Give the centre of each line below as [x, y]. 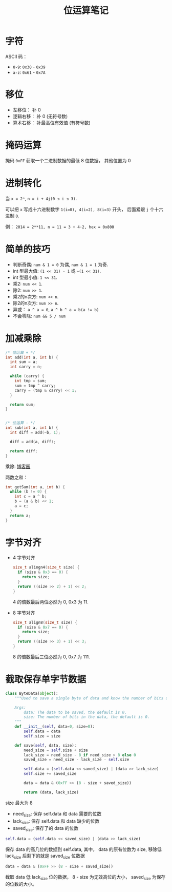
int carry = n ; [26, 367]
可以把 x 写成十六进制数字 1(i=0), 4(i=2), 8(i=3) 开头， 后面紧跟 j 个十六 [84, 209]
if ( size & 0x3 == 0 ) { [43, 572]
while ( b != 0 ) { [28, 492]
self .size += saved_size [50, 774]
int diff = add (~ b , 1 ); [35, 432]
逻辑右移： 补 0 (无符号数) [40, 116]
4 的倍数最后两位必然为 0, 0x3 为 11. [50, 602]
